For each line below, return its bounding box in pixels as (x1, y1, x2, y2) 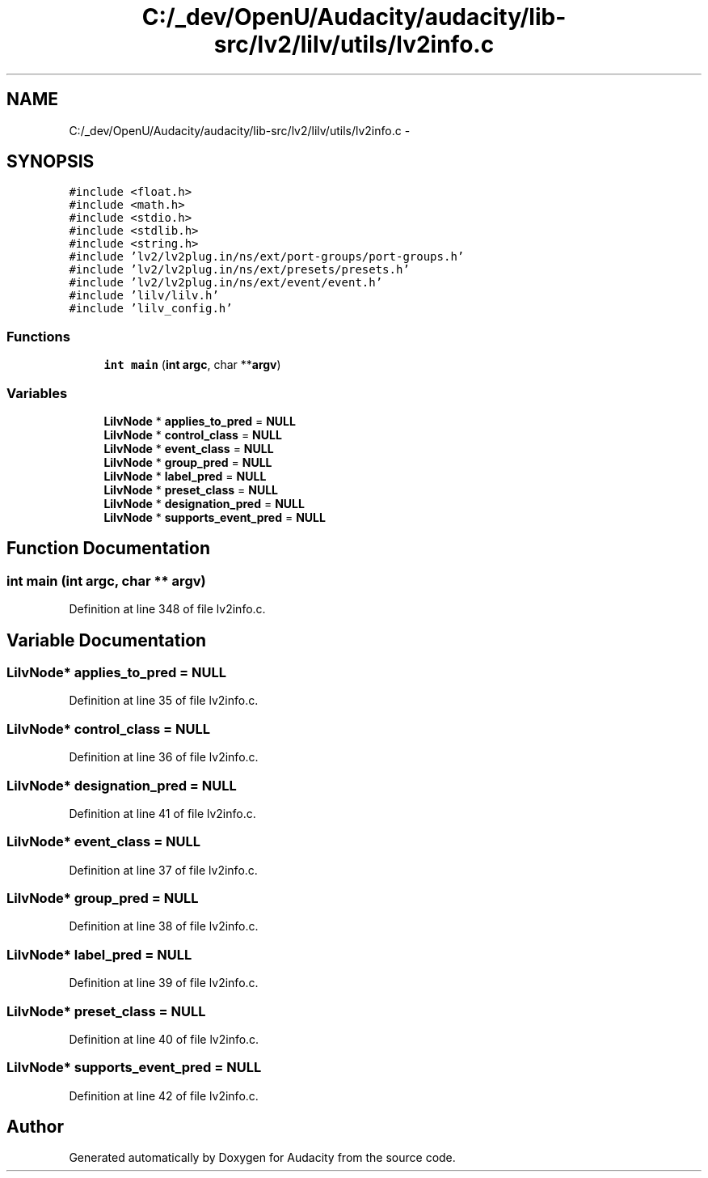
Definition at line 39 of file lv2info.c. (69, 976, 259, 990)
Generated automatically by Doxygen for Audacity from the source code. (69, 1150, 456, 1165)
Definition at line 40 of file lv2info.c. (69, 1032, 259, 1046)
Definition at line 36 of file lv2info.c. (69, 750, 259, 765)
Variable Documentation (6, 629, 207, 650)
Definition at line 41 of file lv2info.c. (69, 806, 256, 820)
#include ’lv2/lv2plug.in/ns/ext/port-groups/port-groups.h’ (69, 250, 465, 264)
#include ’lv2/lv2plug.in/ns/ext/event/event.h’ (69, 276, 383, 290)
